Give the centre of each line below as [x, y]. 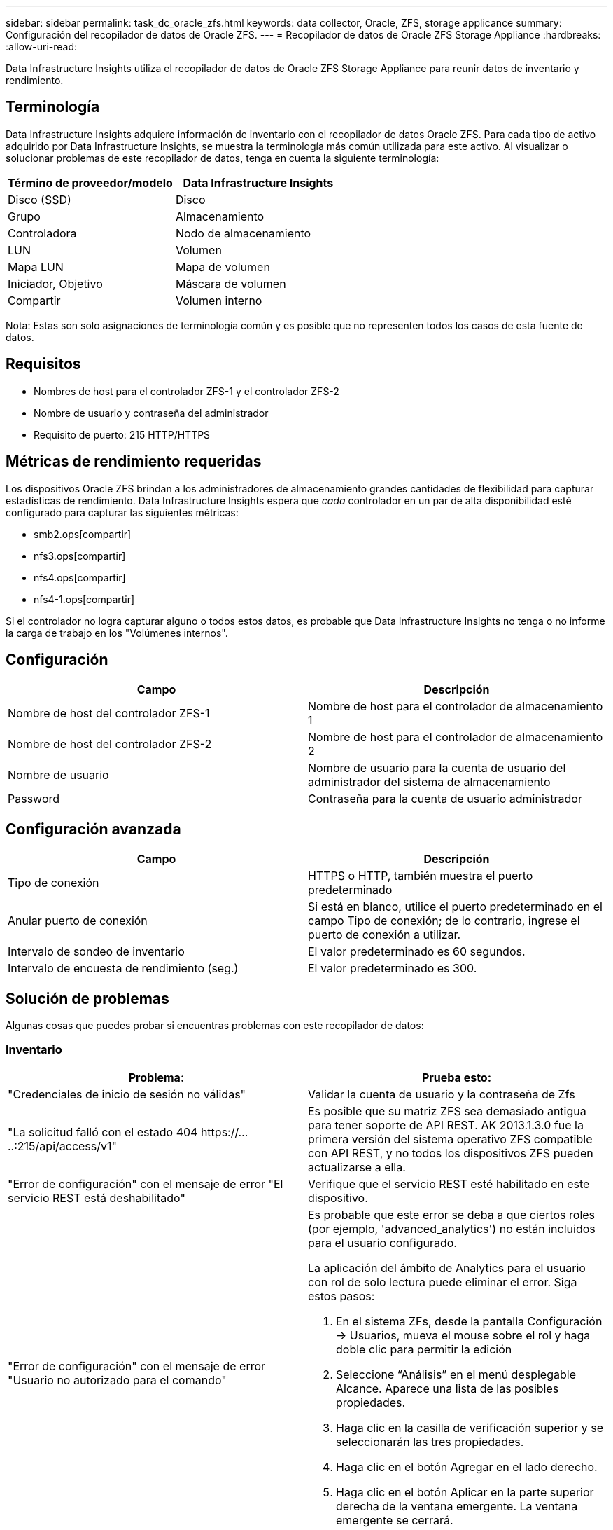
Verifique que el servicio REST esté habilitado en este [449, 1184]
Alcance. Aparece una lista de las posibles [448, 1388]
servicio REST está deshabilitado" [97, 1198]
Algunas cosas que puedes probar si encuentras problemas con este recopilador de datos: [215, 1026]
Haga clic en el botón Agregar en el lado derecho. [467, 1467]
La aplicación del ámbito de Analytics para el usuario [447, 1268]
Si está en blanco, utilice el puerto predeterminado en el [455, 907]
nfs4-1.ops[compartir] [84, 599]
